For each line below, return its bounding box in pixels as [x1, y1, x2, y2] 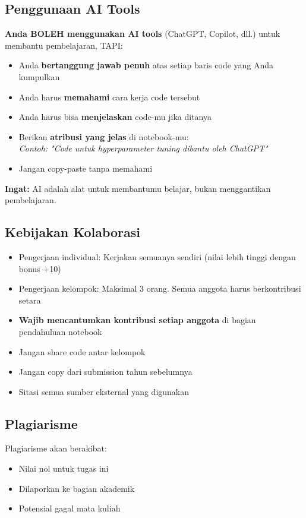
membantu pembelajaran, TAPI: [5, 39, 123, 51]
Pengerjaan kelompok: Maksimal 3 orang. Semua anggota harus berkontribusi [18, 282, 301, 295]
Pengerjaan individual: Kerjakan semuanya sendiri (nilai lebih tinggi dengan [18, 250, 296, 263]
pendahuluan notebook [18, 325, 102, 337]
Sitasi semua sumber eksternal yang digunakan [18, 385, 190, 397]
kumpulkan [18, 70, 60, 83]
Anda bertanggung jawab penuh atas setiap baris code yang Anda [18, 59, 274, 71]
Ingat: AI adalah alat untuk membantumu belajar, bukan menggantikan [5, 182, 271, 194]
